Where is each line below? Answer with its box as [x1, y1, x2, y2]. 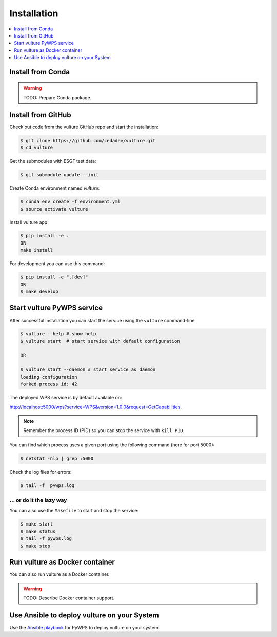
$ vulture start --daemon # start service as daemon [20, 367, 156, 372]
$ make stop [20, 542, 51, 549]
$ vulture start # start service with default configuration [20, 338, 180, 344]
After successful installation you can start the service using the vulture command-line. [9, 317, 196, 323]
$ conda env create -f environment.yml [20, 199, 121, 205]
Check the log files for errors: [9, 469, 72, 475]
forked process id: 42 [20, 381, 77, 387]
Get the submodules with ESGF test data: [9, 158, 96, 164]
